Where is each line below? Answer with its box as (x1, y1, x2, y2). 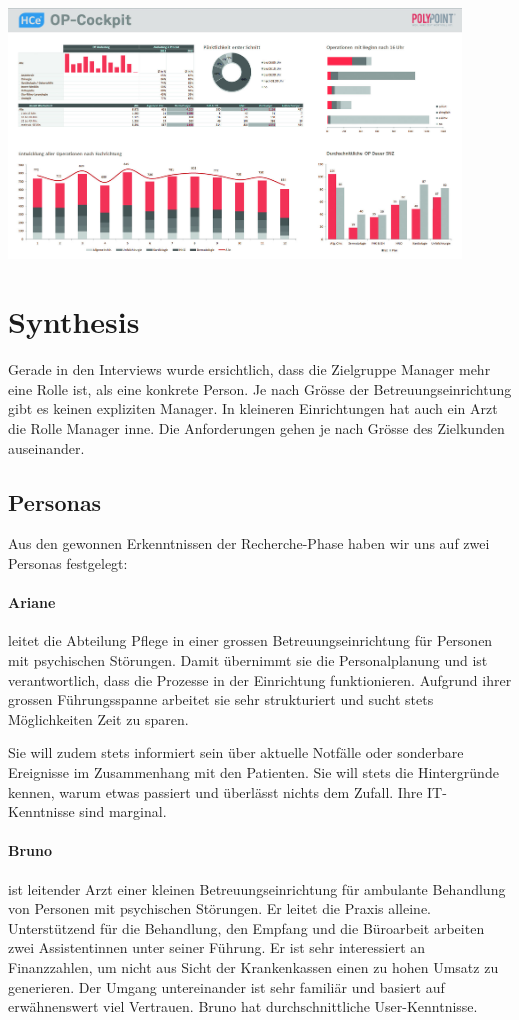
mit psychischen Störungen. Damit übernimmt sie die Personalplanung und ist (8, 649, 488, 670)
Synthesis (8, 301, 140, 342)
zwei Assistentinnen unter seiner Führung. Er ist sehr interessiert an (8, 937, 426, 958)
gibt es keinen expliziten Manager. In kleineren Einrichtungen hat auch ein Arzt (8, 398, 498, 419)
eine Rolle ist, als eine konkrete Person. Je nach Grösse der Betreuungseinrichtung (8, 378, 512, 399)
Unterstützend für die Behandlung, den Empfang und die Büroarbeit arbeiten (8, 917, 485, 938)
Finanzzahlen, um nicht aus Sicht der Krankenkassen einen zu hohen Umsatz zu (8, 956, 499, 977)
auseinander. (8, 437, 85, 458)
